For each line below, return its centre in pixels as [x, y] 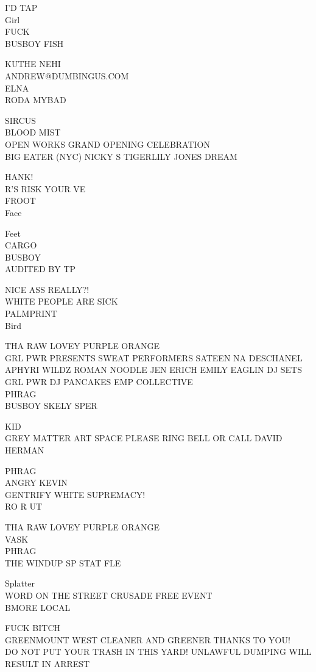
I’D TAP [21, 7]
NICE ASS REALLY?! [47, 289]
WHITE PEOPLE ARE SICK [61, 301]
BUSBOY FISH [34, 43]
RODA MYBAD [36, 100]
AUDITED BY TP [40, 269]
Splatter [20, 583]
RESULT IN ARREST [47, 663]
